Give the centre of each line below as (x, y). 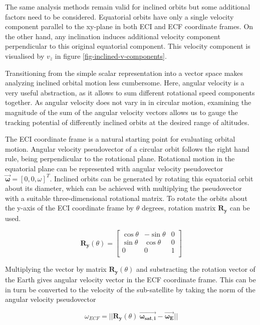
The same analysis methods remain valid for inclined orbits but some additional (128, 7)
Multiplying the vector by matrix (56, 269)
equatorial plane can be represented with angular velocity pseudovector (114, 168)
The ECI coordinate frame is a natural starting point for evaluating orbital (120, 139)
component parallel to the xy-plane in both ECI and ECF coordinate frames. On (129, 26)
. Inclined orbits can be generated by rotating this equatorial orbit (152, 178)
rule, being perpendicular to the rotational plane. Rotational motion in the (120, 158)
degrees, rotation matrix (179, 208)
